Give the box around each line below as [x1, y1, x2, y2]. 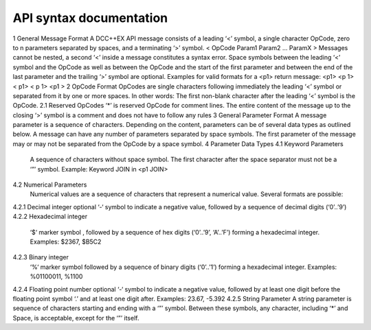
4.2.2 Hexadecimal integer [12, 213, 88, 221]
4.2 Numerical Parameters [12, 180, 87, 189]
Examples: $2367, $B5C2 [30, 237, 102, 246]
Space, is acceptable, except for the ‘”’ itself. [12, 314, 139, 322]
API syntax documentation [12, 10, 168, 25]
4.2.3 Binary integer [12, 253, 69, 261]
